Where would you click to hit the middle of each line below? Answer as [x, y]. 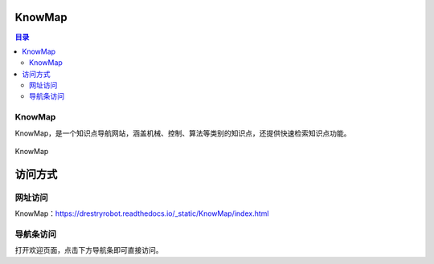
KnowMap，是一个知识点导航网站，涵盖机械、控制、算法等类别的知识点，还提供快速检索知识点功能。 [183, 133]
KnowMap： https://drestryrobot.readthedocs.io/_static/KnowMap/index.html [142, 213]
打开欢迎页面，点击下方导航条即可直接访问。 [89, 250]
